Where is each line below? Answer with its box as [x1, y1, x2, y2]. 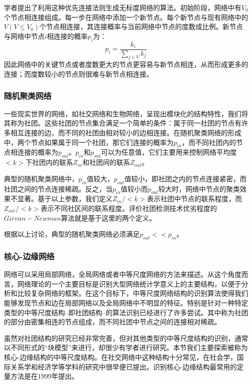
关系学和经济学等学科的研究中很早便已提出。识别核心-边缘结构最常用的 [10, 361, 237, 371]
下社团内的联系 [25, 157, 73, 167]
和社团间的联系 [82, 157, 130, 167]
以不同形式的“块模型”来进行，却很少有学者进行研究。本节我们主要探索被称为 [4, 342, 248, 352]
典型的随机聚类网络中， [4, 173, 79, 183]
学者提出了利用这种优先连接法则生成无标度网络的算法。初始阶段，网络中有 [4, 2, 241, 12]
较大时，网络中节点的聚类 [158, 183, 240, 193]
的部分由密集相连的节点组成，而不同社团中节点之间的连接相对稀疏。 [4, 317, 221, 327]
